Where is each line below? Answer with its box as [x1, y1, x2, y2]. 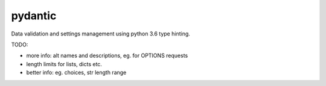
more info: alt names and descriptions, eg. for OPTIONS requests [26, 52, 188, 60]
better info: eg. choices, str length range [26, 69, 127, 76]
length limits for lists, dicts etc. [26, 60, 103, 67]
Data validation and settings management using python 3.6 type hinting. [11, 30, 190, 37]
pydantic [11, 9, 57, 22]
